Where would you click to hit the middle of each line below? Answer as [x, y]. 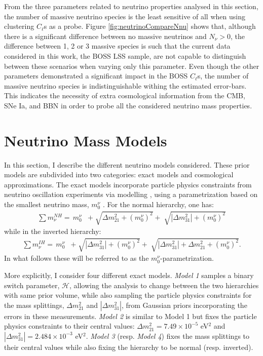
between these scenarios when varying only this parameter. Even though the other [132, 66]
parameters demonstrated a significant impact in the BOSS [96, 76]
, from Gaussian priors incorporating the [184, 305]
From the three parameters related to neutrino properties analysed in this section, [131, 6]
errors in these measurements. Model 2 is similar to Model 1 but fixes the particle [130, 316]
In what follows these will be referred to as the [77, 258]
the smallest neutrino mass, [47, 204]
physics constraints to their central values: [69, 326]
